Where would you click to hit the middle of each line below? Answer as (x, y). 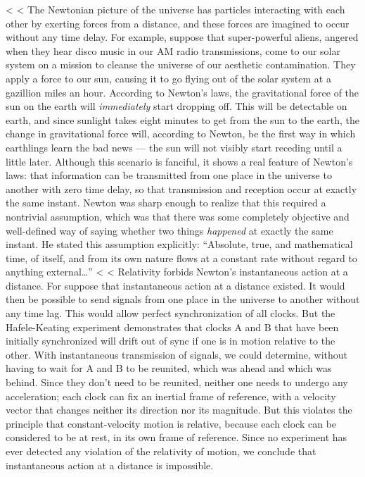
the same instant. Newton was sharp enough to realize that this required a (166, 203)
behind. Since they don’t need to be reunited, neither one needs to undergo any (177, 382)
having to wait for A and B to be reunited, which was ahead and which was (169, 368)
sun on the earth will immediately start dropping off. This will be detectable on (177, 106)
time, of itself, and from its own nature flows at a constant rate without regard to (181, 258)
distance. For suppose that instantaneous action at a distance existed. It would (175, 285)
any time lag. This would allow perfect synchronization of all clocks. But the (171, 313)
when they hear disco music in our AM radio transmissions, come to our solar (173, 50)
